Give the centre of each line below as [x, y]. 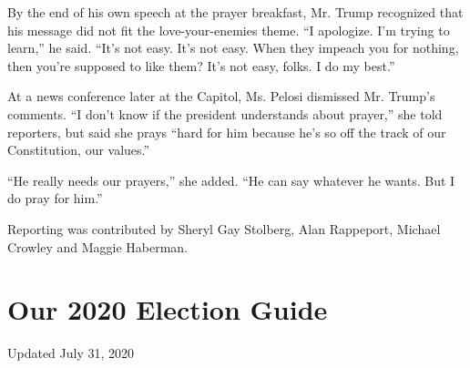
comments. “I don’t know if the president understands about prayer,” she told [225, 113]
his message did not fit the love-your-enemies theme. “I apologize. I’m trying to [229, 30]
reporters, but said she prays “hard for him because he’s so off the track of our [227, 132]
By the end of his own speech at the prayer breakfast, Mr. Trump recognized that [235, 12]
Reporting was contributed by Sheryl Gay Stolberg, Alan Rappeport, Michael [224, 228]
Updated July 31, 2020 [71, 353]
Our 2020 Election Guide [168, 309]
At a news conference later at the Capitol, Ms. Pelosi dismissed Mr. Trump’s [221, 96]
